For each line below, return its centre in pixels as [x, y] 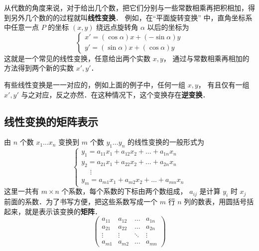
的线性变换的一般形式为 [166, 142]
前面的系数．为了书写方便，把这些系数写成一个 [81, 201]
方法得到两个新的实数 [39, 68]
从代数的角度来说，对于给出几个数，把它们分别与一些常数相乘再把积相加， [126, 7]
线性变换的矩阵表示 [51, 121]
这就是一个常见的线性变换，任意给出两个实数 [77, 58]
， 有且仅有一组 [224, 84]
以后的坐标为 [168, 27]
